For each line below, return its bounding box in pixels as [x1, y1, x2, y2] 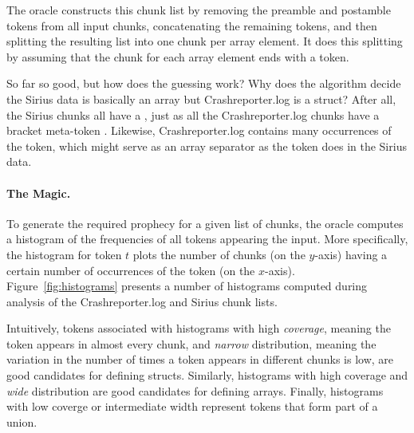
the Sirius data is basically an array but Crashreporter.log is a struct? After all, [6, 90, 396, 107]
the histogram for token [6, 246, 122, 262]
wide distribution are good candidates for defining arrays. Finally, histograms [6, 382, 384, 399]
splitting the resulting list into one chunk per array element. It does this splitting [6, 33, 403, 49]
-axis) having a [314, 246, 388, 262]
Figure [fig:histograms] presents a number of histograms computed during [6, 278, 368, 294]
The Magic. [6, 184, 71, 201]
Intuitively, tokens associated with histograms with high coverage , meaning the [6, 320, 391, 337]
